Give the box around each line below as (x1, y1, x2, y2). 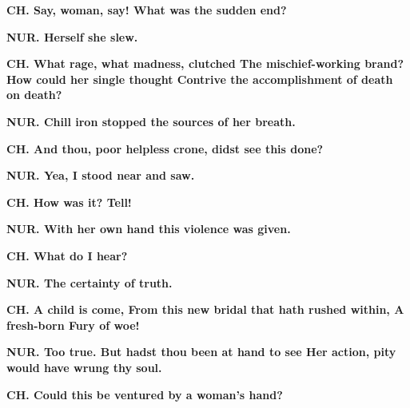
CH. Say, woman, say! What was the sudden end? (6, 2, 287, 18)
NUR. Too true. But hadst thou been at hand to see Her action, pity (6, 343, 396, 360)
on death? (6, 86, 62, 103)
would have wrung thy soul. (6, 358, 162, 375)
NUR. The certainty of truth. (6, 274, 173, 291)
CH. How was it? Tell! (6, 193, 132, 210)
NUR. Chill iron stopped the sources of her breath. (6, 113, 296, 129)
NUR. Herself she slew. (6, 28, 138, 45)
